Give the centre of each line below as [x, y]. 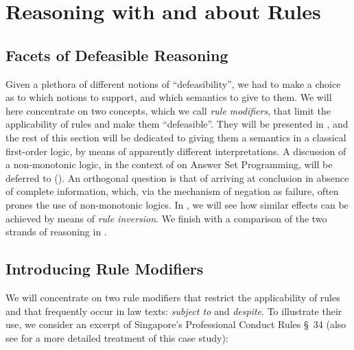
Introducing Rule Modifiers [105, 269]
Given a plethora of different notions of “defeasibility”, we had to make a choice [173, 83]
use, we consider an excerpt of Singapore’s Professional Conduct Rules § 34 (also [176, 324]
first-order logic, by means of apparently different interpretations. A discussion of [176, 151]
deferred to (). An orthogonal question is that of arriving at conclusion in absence [177, 177]
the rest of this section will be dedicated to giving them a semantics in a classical [176, 137]
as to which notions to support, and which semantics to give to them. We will [169, 97]
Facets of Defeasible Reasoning [117, 55]
